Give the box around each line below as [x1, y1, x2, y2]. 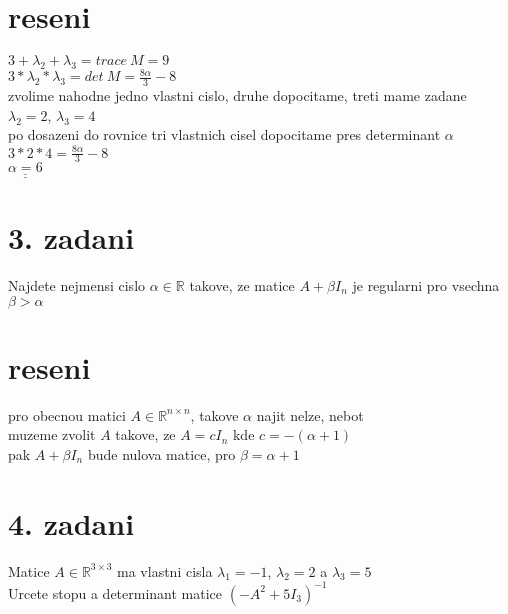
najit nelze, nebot [256, 404, 364, 425]
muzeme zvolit [8, 424, 96, 445]
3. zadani [8, 217, 135, 258]
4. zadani [8, 502, 135, 543]
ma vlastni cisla [117, 560, 213, 581]
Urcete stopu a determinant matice [8, 582, 223, 603]
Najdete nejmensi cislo [8, 274, 146, 295]
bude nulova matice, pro [87, 443, 236, 464]
